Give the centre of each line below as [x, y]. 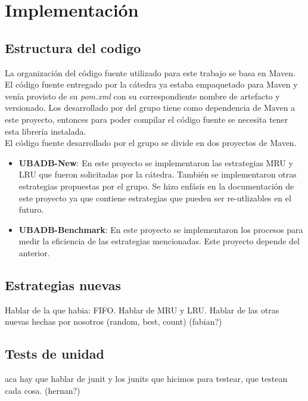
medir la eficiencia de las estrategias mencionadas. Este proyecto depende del [159, 241]
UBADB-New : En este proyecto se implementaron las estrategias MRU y [156, 162]
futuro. [31, 209]
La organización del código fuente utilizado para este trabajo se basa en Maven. [150, 72]
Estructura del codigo [73, 47]
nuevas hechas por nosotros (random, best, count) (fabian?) [113, 321]
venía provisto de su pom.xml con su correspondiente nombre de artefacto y [142, 96]
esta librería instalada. [46, 131]
